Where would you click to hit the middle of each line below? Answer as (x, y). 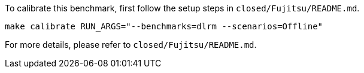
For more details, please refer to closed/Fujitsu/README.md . (131, 45)
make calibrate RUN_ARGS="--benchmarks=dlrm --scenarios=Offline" (164, 26)
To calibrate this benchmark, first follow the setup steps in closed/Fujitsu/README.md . (182, 8)
